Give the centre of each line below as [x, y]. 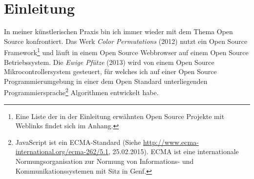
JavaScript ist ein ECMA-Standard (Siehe [78, 142]
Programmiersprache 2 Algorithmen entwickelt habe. [81, 91]
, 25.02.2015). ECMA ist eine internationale [174, 151]
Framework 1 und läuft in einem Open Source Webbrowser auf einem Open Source [126, 51]
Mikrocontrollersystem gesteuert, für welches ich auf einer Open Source [110, 71]
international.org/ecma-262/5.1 [62, 151]
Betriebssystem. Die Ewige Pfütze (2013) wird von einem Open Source [109, 62]
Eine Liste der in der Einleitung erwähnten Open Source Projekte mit [120, 116]
